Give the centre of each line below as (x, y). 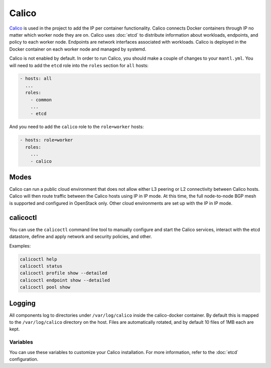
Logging (23, 303)
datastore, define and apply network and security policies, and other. (81, 236)
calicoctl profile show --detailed (63, 273)
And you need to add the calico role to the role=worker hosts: (77, 127)
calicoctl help (38, 259)
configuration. (24, 359)
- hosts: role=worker (46, 140)
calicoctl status (41, 266)
